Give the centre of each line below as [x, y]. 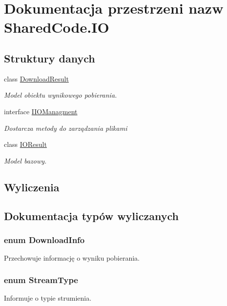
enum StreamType [41, 279]
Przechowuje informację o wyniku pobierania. [72, 258]
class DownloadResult [36, 78]
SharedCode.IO [57, 27]
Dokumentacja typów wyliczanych [91, 215]
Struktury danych [50, 58]
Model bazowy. [25, 160]
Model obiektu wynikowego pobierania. [61, 95]
